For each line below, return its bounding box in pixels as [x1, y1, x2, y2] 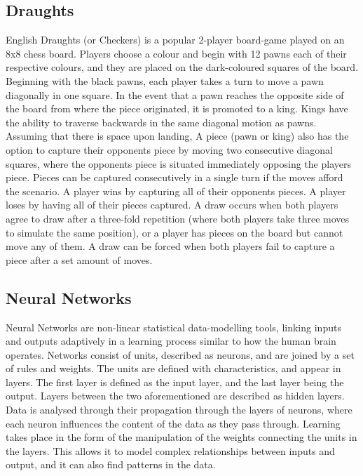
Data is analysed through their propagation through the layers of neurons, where [6, 402, 352, 417]
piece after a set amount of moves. [6, 252, 153, 267]
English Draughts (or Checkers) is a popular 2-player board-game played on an [6, 32, 345, 47]
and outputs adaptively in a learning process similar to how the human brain [6, 333, 336, 348]
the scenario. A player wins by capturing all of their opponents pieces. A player [6, 183, 346, 198]
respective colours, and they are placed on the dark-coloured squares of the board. [6, 60, 359, 74]
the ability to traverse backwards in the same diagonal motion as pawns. [6, 114, 317, 129]
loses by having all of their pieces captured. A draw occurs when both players [6, 197, 338, 212]
